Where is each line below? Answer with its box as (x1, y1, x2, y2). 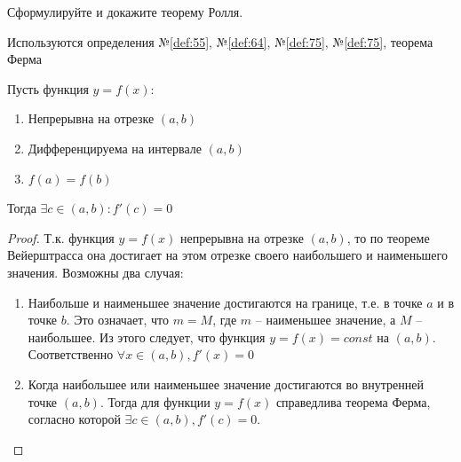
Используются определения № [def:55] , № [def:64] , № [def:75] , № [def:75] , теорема (7, 32, 433, 51)
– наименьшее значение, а (255, 310, 396, 329)
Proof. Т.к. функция (7, 228, 115, 247)
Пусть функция (7, 79, 89, 98)
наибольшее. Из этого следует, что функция (28, 327, 266, 346)
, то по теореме (346, 228, 430, 247)
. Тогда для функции (99, 392, 211, 411)
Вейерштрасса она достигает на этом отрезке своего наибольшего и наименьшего (7, 246, 448, 264)
